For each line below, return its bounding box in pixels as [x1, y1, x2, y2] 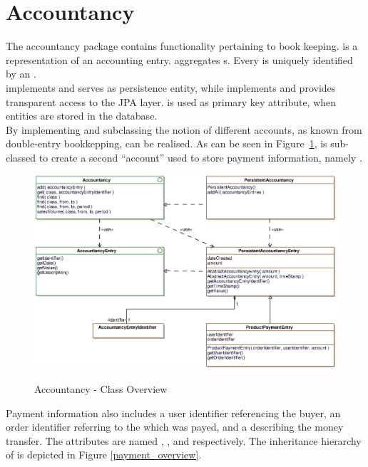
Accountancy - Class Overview [34, 381, 168, 396]
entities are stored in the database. [6, 108, 158, 123]
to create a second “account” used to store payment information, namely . [39, 149, 362, 164]
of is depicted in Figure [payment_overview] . [6, 447, 202, 462]
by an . [6, 66, 36, 81]
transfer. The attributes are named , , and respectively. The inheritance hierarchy [6, 433, 362, 448]
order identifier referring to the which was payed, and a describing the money [6, 419, 344, 434]
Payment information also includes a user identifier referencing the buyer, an [6, 405, 341, 420]
